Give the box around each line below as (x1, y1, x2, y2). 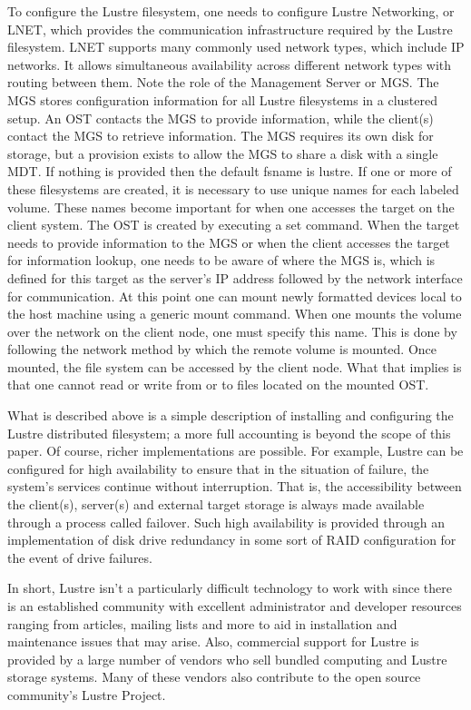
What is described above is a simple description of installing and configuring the (7, 406, 454, 425)
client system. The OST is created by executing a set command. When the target (7, 215, 460, 234)
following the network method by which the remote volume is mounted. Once (7, 340, 437, 359)
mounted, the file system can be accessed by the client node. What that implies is (7, 357, 462, 376)
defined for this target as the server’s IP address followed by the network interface (7, 268, 463, 287)
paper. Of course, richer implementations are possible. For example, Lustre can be (7, 441, 464, 460)
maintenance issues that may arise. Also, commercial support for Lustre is (7, 632, 419, 651)
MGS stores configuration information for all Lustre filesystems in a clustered (7, 90, 437, 109)
